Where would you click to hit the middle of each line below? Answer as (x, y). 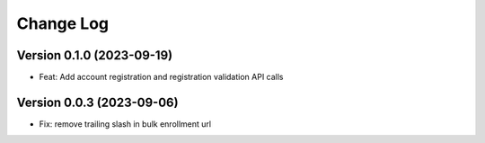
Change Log (63, 23)
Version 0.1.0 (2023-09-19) (95, 55)
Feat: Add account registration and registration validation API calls (161, 77)
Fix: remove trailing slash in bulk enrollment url (125, 124)
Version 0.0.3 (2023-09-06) (97, 102)
